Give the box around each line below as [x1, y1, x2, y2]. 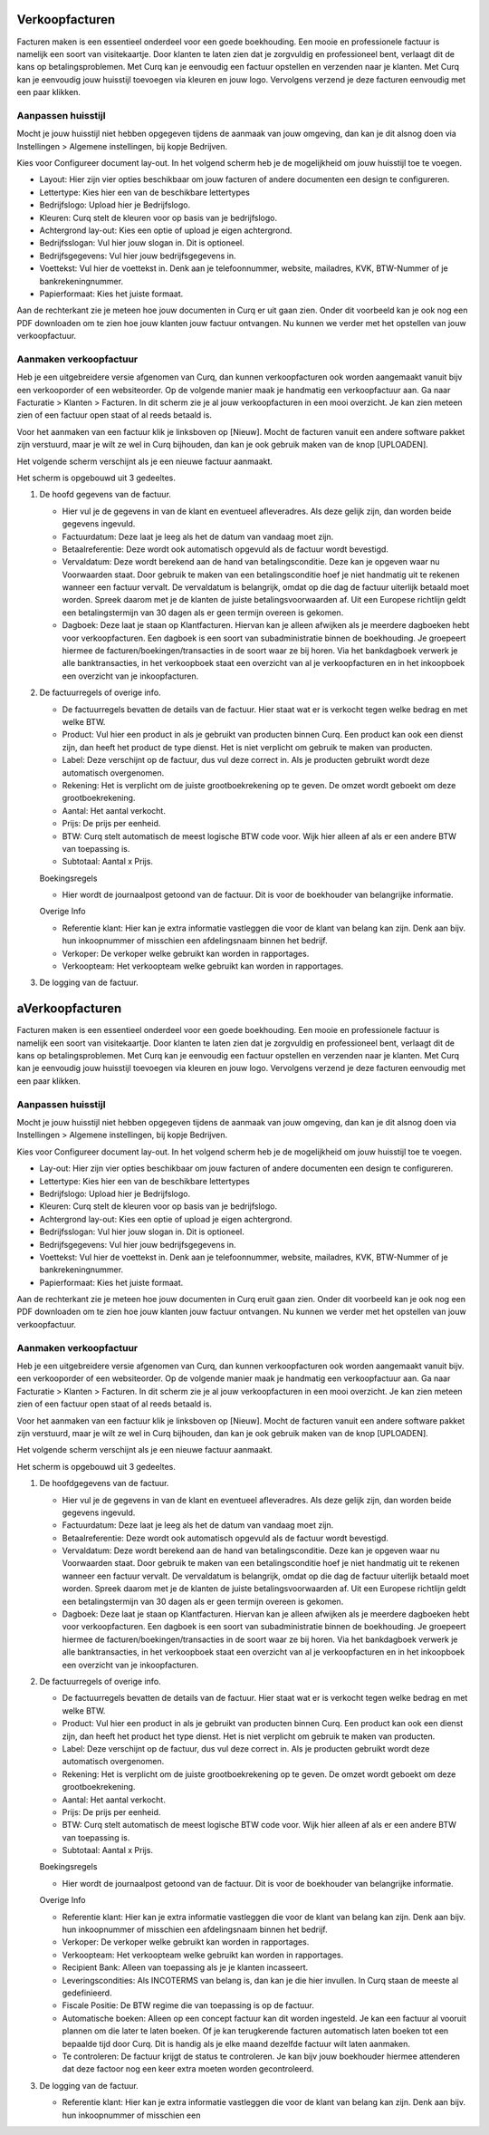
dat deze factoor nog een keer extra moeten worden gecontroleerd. [62, 2063, 314, 2074]
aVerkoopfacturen [16, 1001, 122, 1017]
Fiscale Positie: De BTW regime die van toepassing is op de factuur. [62, 2000, 314, 2011]
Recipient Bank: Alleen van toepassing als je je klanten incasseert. [62, 1962, 309, 1973]
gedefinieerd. [62, 1987, 112, 1998]
